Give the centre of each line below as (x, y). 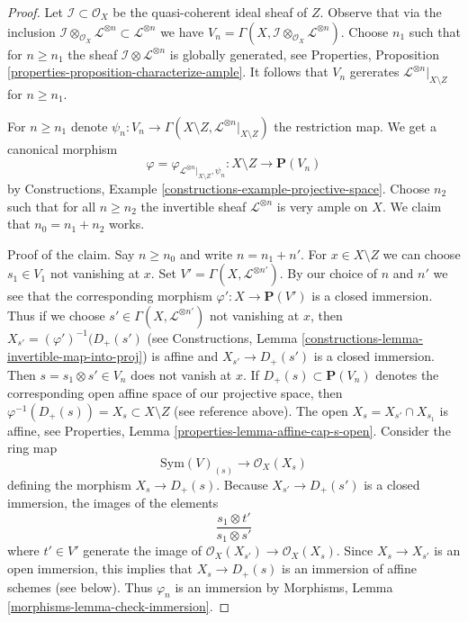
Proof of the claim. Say (71, 253)
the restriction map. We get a (355, 126)
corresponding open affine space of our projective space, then (175, 393)
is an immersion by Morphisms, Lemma (284, 586)
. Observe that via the (381, 12)
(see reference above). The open (261, 410)
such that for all (52, 206)
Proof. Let (35, 12)
